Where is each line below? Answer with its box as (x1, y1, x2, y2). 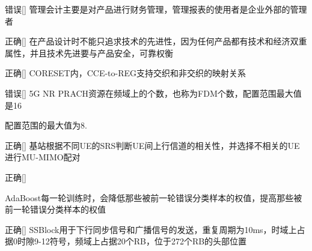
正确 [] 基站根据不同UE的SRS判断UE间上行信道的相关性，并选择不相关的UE (5, 139, 300, 151)
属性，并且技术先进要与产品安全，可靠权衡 (5, 46, 173, 59)
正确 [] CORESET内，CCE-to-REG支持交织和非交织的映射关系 (5, 67, 246, 79)
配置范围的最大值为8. (5, 119, 87, 132)
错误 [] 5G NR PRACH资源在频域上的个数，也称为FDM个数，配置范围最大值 (5, 86, 302, 99)
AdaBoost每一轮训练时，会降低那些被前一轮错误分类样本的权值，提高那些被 (5, 191, 302, 204)
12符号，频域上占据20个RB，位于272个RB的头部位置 (41, 235, 247, 247)
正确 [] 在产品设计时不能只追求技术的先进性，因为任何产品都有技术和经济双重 (5, 35, 307, 47)
